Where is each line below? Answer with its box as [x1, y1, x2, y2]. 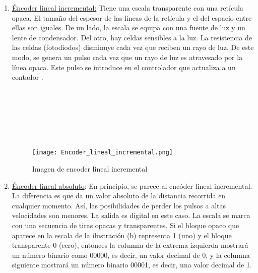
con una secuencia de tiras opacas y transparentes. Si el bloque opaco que [12, 220, 239, 230]
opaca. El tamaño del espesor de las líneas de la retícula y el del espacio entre [12, 12, 252, 23]
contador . [12, 72, 43, 82]
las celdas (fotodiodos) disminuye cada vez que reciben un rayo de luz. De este [12, 42, 254, 52]
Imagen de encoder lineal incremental [32, 163, 148, 174]
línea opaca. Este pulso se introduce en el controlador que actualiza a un [12, 62, 236, 72]
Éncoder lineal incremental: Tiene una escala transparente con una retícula [12, 3, 243, 13]
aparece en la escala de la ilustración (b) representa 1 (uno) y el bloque [12, 230, 232, 240]
